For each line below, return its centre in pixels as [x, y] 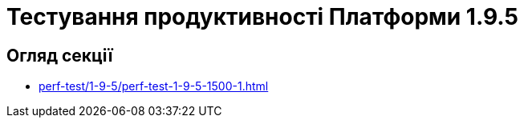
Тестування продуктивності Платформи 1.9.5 [262, 17]
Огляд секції [60, 55]
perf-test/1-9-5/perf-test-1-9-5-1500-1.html [154, 86]
